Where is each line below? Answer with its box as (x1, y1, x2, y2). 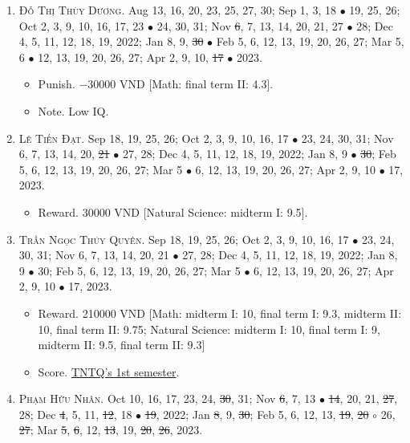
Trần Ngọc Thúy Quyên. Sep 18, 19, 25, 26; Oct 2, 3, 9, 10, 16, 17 (18, 230, 349, 247)
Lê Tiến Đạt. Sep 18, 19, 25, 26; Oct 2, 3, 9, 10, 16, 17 (18, 129, 289, 146)
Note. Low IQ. (38, 102, 109, 119)
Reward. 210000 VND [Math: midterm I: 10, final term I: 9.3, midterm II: (38, 304, 402, 321)
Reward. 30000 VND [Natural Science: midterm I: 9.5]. (38, 203, 308, 220)
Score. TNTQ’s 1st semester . (38, 363, 180, 380)
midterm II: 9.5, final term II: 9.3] (38, 336, 205, 353)
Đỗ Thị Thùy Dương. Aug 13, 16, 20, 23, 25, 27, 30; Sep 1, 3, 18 (18, 2, 336, 18)
